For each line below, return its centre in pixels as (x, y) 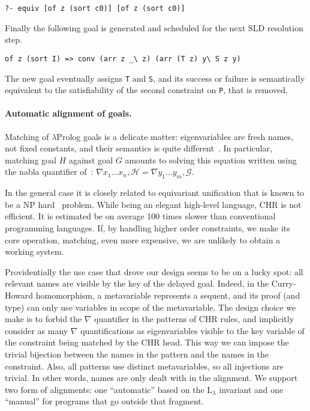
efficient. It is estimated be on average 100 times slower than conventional (140, 216)
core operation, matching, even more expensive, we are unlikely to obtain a (143, 239)
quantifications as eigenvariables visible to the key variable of (192, 330)
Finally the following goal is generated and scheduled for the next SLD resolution (154, 27)
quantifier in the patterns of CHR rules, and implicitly (194, 319)
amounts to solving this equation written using (211, 160)
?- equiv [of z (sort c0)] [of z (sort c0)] (95, 8)
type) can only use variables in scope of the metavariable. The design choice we (151, 307)
